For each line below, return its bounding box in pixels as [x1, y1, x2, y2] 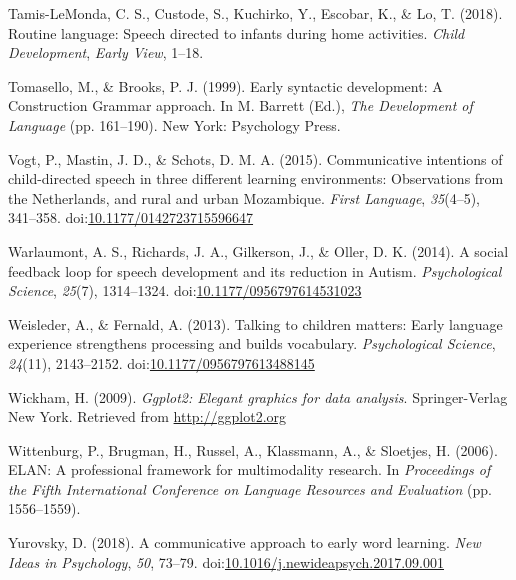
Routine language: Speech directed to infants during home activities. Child [8, 22, 465, 43]
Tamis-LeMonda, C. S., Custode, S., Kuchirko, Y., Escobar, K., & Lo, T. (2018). [8, 3, 503, 23]
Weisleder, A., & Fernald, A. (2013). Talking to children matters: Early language [8, 313, 503, 334]
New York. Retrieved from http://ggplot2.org [8, 406, 287, 427]
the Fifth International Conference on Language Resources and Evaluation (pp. [8, 478, 492, 499]
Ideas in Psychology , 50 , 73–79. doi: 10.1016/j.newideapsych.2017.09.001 [8, 551, 445, 572]
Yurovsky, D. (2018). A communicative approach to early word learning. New [8, 532, 481, 553]
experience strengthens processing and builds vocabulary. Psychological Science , [8, 333, 496, 354]
